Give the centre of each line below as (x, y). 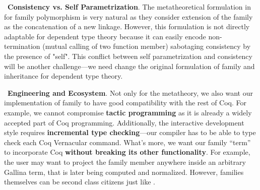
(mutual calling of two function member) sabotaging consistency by (147, 46)
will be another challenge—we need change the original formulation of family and (129, 66)
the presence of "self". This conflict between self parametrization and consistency (128, 56)
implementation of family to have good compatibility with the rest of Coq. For (125, 103)
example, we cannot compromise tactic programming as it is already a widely (128, 112)
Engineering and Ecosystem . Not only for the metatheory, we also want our (130, 92)
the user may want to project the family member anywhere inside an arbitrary (125, 162)
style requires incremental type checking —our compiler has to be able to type (130, 132)
